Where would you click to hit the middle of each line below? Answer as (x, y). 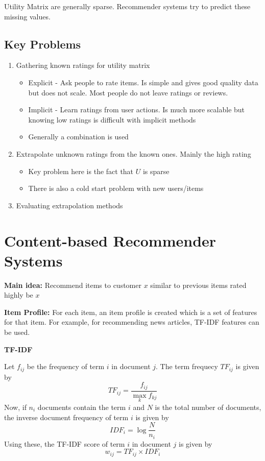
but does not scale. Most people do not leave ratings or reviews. (128, 92)
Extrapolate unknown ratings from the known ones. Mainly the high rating (134, 153)
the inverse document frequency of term (66, 417)
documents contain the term (82, 407)
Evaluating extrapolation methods (69, 205)
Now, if (15, 407)
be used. (17, 332)
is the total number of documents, (208, 407)
